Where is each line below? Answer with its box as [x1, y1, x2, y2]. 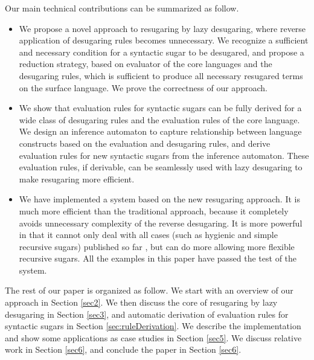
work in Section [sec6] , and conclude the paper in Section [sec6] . [5, 343, 242, 356]
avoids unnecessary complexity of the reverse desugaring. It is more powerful [19, 216, 303, 229]
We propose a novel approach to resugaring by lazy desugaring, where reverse [19, 22, 306, 34]
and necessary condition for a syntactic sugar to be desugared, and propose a [19, 45, 304, 58]
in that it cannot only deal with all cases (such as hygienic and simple [19, 228, 278, 241]
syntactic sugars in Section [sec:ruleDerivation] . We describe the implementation [5, 320, 301, 332]
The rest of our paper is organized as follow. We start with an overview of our [5, 284, 293, 297]
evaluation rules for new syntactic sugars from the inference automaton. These [19, 149, 309, 161]
